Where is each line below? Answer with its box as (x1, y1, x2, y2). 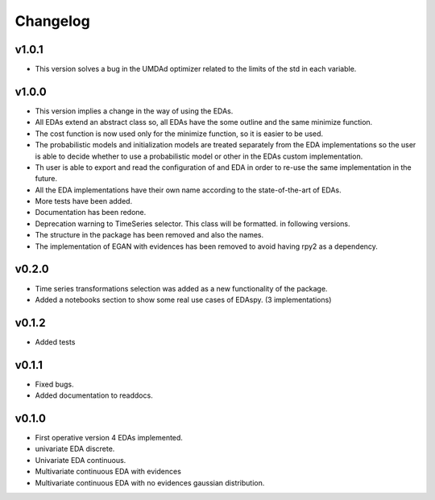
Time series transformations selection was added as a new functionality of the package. (35, 283, 328, 293)
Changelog (14, 12, 90, 30)
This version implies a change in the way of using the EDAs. (35, 105, 234, 116)
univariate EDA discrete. (35, 444, 115, 454)
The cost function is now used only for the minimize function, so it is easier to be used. (35, 129, 324, 138)
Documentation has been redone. (35, 208, 147, 217)
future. (35, 174, 58, 184)
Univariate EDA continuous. (35, 455, 126, 465)
